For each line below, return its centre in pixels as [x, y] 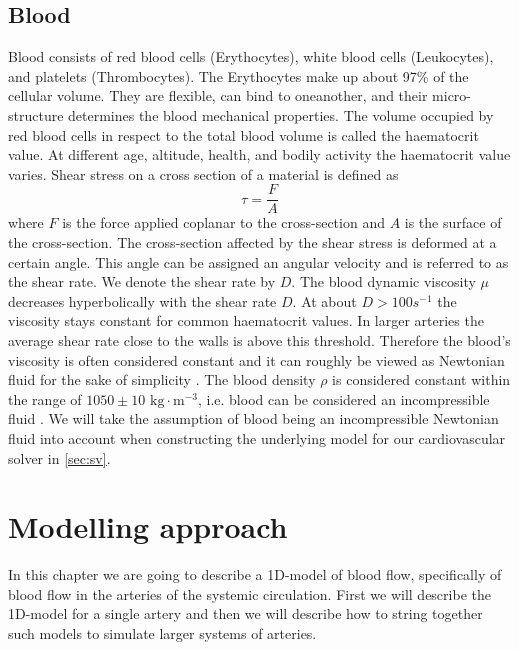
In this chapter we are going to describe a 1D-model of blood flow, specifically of [255, 574]
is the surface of [453, 222]
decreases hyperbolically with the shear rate [142, 300]
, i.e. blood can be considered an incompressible [343, 398]
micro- [451, 95]
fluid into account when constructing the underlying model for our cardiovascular [257, 437]
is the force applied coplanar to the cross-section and [223, 222]
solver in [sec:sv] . [59, 457]
